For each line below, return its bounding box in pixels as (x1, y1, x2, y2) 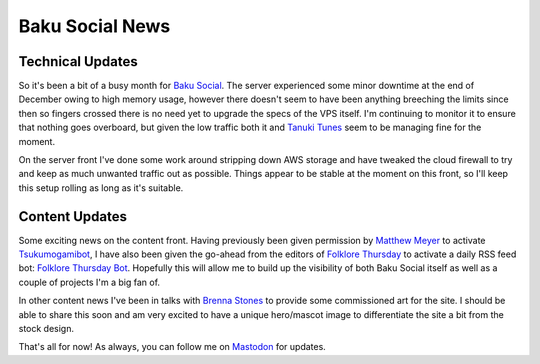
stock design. (18, 323, 75, 335)
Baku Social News (18, 15, 171, 37)
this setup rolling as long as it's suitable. (18, 181, 184, 194)
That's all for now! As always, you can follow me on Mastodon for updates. (18, 341, 327, 353)
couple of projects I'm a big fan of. (18, 276, 160, 288)
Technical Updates (18, 53, 139, 70)
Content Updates (18, 208, 128, 225)
